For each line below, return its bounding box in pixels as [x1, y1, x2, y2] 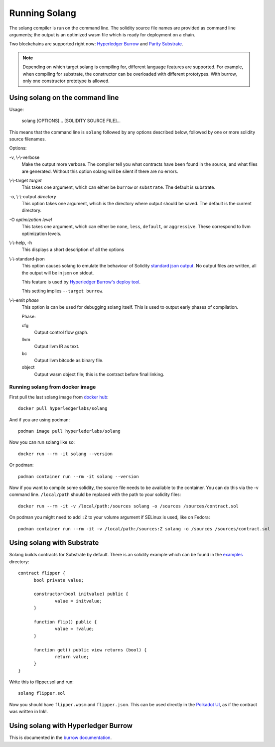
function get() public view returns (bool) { [33, 647, 147, 652]
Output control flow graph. [34, 329, 89, 336]
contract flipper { [18, 570, 66, 576]
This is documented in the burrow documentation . [9, 735, 112, 741]
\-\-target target [9, 177, 42, 183]
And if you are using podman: [9, 416, 70, 423]
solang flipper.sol [18, 690, 66, 696]
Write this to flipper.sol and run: [9, 679, 74, 685]
